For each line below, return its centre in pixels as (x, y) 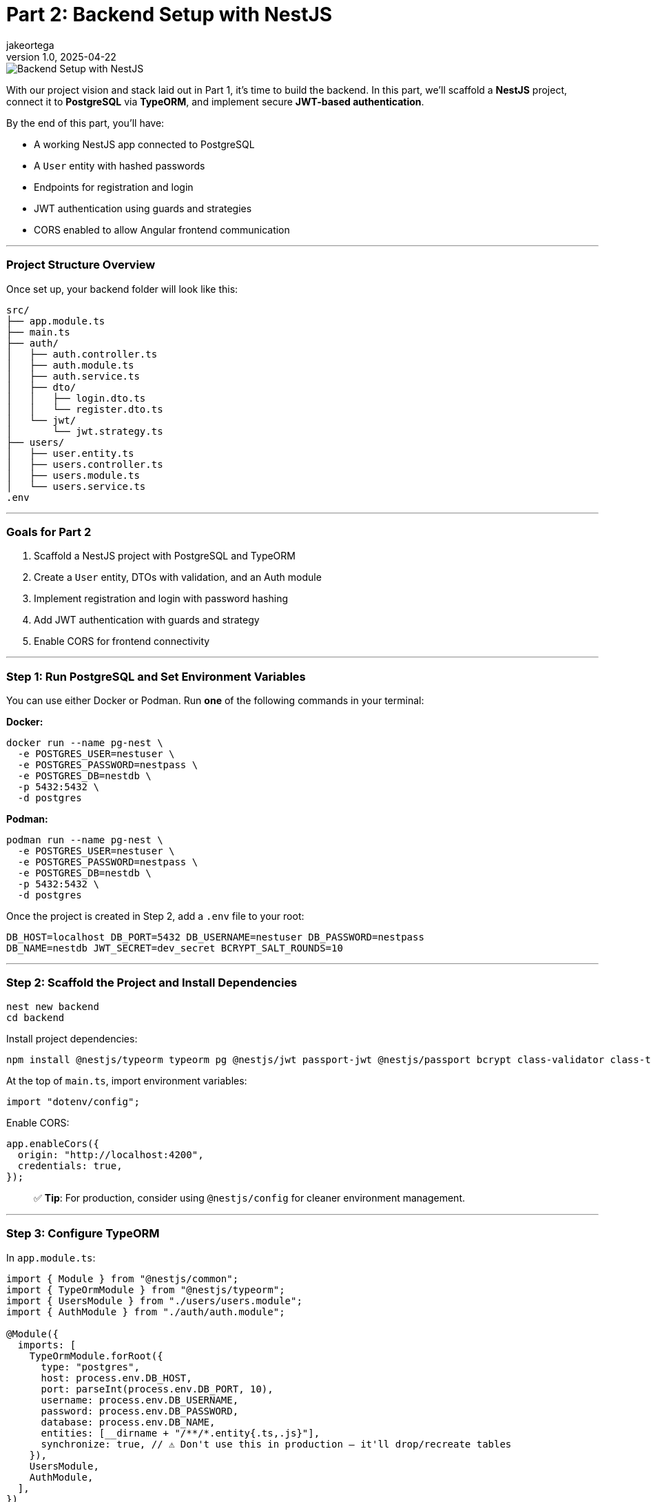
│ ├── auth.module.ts (70, 365)
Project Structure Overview (81, 265)
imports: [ (47, 1345)
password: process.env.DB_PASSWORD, (140, 1411)
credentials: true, (70, 1165)
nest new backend (53, 1006)
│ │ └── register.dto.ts (85, 409)
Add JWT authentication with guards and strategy (147, 620)
